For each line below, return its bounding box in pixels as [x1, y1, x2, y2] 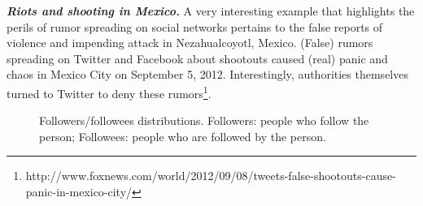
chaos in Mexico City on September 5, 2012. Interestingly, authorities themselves [7, 66, 408, 83]
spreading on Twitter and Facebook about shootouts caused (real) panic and [7, 49, 388, 67]
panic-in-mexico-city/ [25, 183, 133, 200]
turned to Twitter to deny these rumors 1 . [7, 82, 211, 101]
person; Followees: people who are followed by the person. [39, 127, 326, 144]
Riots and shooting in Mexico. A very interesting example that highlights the [7, 2, 415, 19]
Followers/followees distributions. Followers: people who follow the [39, 112, 369, 129]
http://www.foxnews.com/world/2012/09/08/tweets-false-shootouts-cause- [25, 167, 396, 184]
